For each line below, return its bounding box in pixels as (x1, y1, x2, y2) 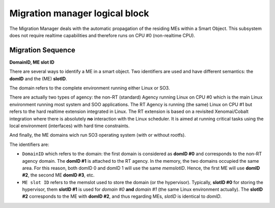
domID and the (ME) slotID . (9, 75, 67, 81)
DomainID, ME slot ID (9, 59, 54, 65)
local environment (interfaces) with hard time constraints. (9, 123, 130, 129)
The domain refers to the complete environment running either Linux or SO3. (9, 85, 170, 91)
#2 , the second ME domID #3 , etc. (22, 172, 95, 178)
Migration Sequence (9, 46, 76, 54)
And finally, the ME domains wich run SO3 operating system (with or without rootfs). (9, 132, 186, 138)
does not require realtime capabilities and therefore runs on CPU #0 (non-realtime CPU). (9, 32, 196, 38)
